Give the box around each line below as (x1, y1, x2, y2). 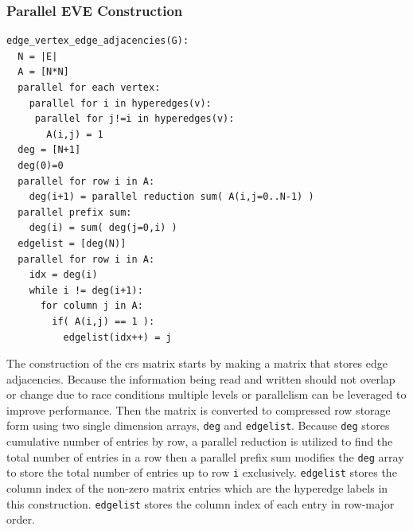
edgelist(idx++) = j (63, 331, 172, 343)
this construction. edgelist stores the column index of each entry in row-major (6, 495, 395, 512)
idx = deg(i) (29, 269, 98, 281)
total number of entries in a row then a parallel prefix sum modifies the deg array (6, 448, 404, 465)
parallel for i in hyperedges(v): (29, 97, 212, 109)
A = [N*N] (18, 66, 69, 78)
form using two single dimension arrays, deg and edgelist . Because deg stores (6, 417, 390, 434)
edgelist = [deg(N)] (18, 237, 127, 249)
